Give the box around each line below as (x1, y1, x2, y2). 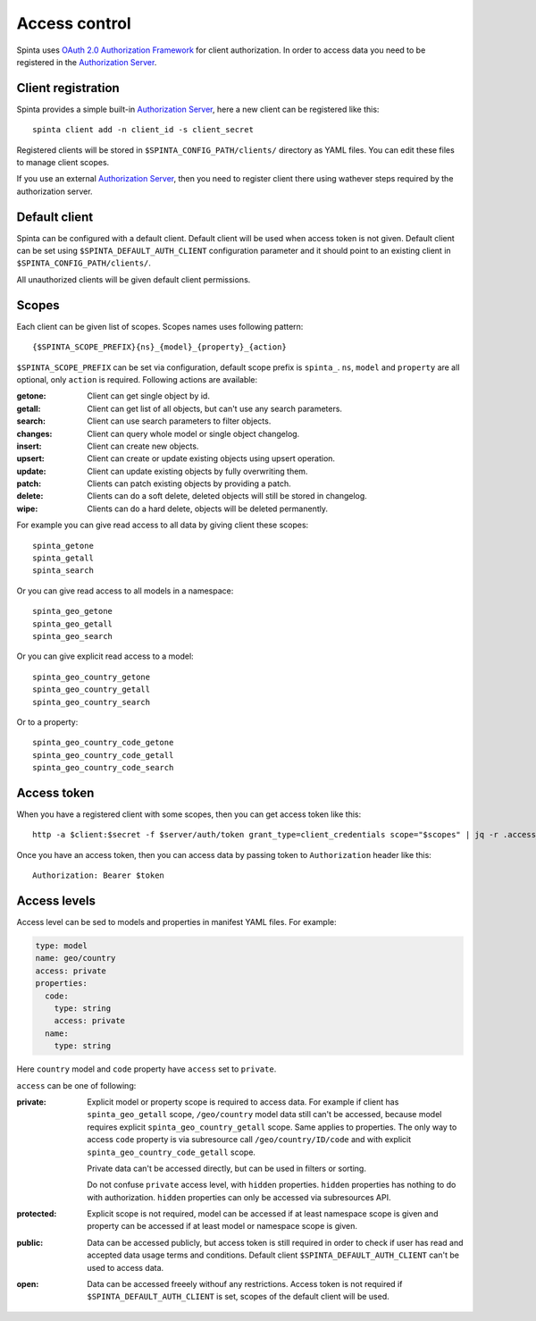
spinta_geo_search (32, 631, 113, 641)
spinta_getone (32, 541, 94, 551)
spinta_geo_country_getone (32, 671, 151, 682)
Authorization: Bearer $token (32, 871, 165, 880)
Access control (16, 13, 131, 33)
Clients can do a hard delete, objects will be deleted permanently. (87, 503, 328, 514)
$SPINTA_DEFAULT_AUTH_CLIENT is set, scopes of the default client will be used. (87, 1292, 390, 1302)
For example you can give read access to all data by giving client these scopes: (16, 519, 309, 531)
